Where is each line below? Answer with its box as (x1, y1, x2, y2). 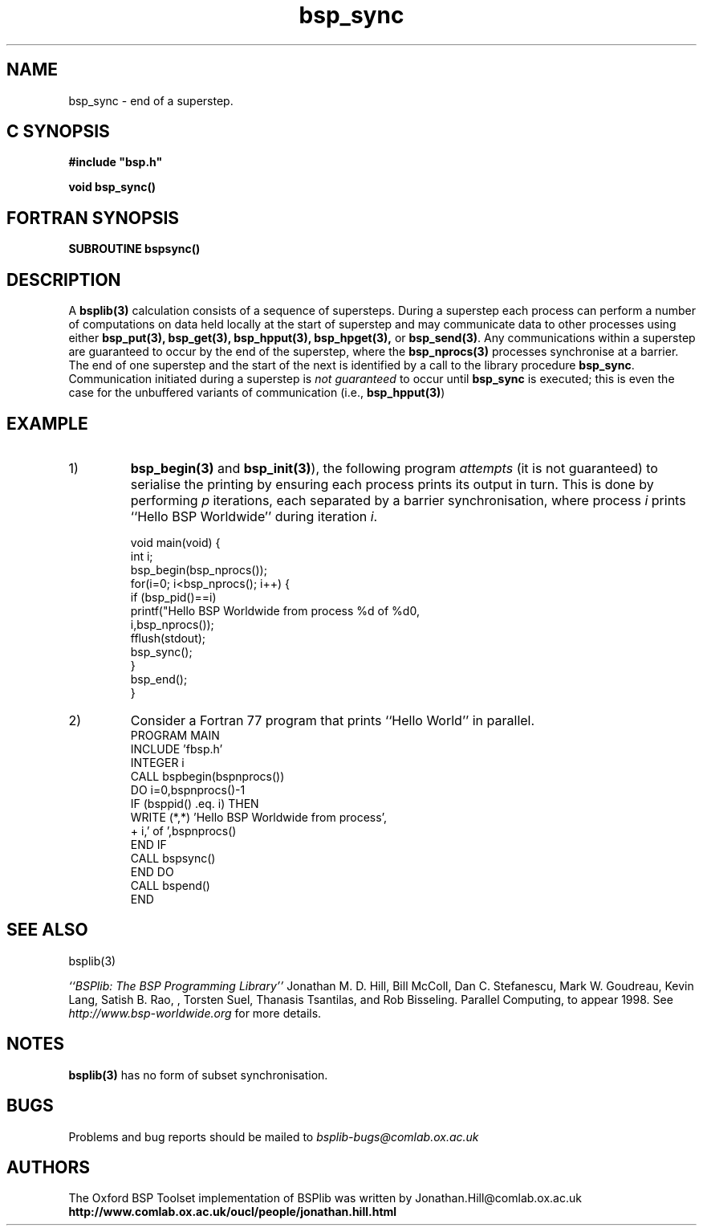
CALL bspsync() (130, 851, 216, 865)
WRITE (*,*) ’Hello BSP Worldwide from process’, (130, 810, 387, 824)
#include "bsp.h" (68, 155, 163, 169)
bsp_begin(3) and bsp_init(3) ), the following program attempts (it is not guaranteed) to (130, 459, 658, 476)
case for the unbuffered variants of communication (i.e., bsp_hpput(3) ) (68, 386, 445, 400)
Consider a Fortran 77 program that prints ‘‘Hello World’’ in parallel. (130, 712, 535, 728)
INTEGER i (130, 755, 185, 769)
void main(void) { (130, 535, 221, 549)
